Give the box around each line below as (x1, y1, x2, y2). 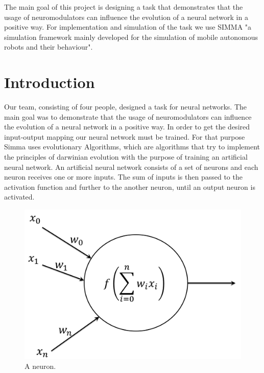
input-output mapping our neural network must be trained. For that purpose (4, 131, 245, 142)
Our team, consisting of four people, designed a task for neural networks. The (4, 101, 247, 112)
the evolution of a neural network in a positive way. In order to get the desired (4, 121, 250, 132)
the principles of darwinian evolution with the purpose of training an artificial (4, 151, 248, 162)
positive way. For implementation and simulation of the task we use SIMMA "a (4, 21, 252, 32)
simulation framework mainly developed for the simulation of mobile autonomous (4, 31, 258, 42)
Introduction (4, 72, 95, 93)
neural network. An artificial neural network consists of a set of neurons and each (4, 161, 258, 172)
